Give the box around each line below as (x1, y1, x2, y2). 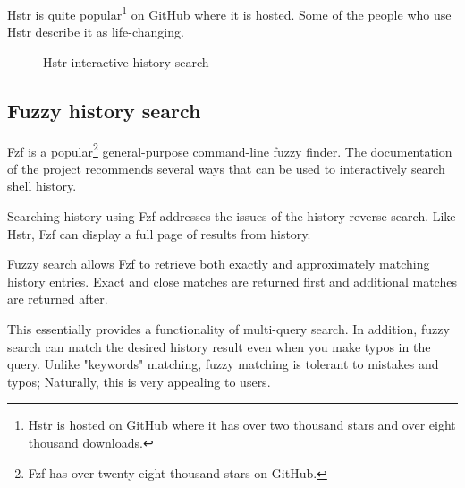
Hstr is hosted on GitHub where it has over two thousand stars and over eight (28, 415, 456, 434)
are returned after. (7, 289, 108, 308)
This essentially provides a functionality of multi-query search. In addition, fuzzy (7, 320, 450, 338)
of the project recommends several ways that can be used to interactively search (7, 158, 445, 177)
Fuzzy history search (7, 96, 201, 124)
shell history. (7, 176, 77, 195)
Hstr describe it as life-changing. (7, 22, 184, 41)
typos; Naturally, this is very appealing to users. (7, 372, 271, 390)
